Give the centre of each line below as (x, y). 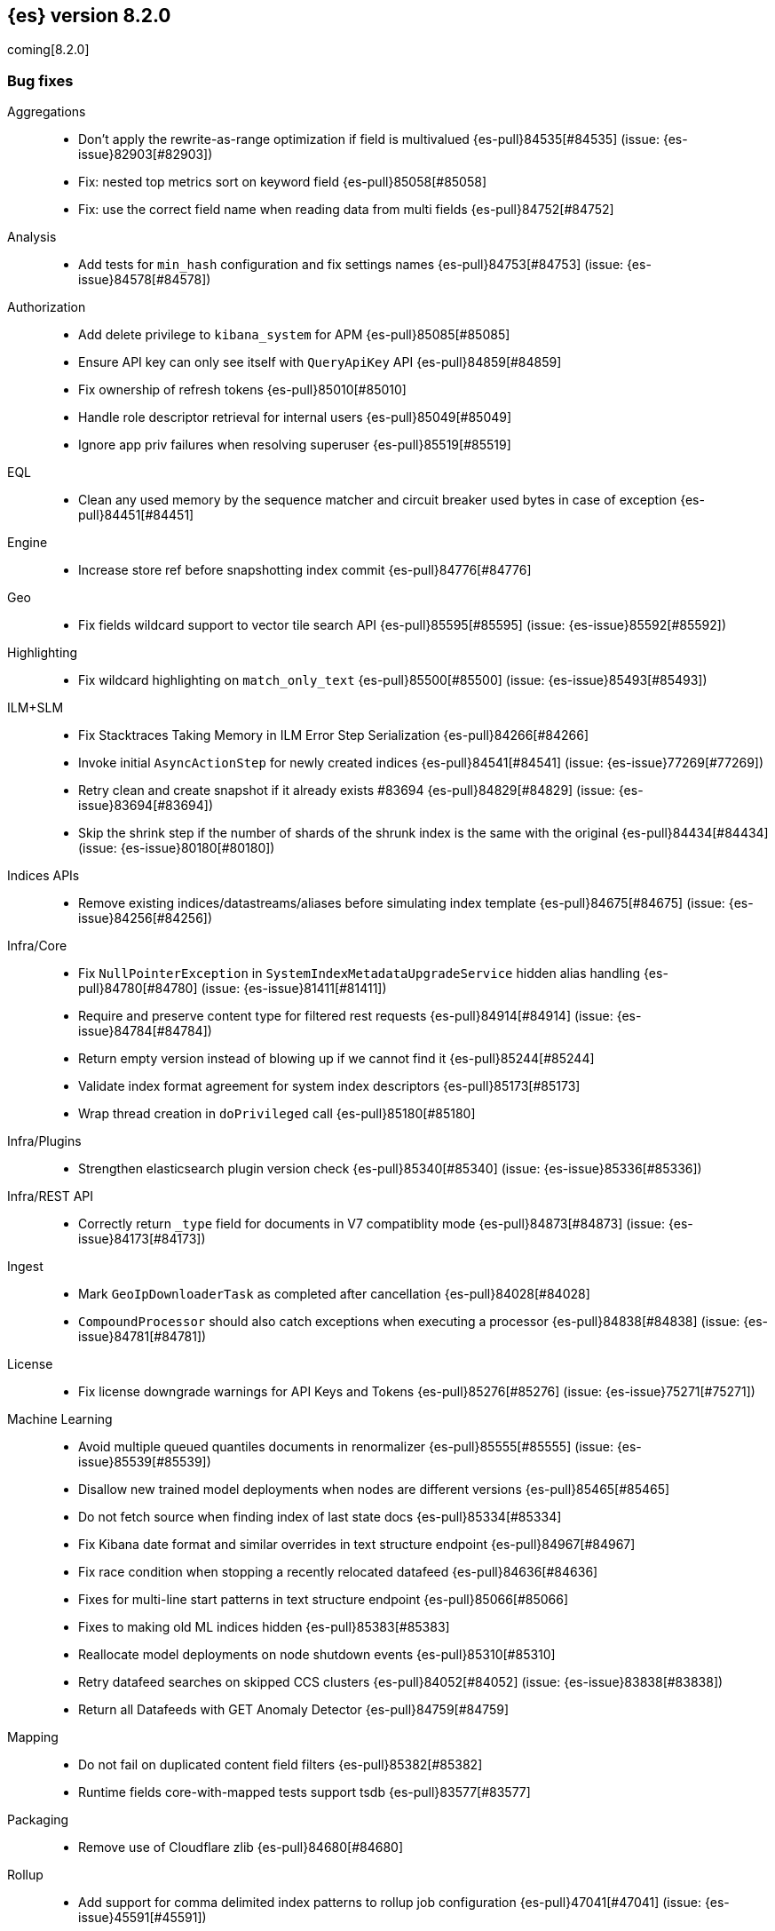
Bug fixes (40, 80)
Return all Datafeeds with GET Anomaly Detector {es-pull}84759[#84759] (294, 1710)
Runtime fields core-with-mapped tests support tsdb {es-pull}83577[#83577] (304, 1792)
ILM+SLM (36, 708)
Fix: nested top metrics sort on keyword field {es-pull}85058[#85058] (282, 182)
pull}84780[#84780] (138, 989)
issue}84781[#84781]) (142, 1337)
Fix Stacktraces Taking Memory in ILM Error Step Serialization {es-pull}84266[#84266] (334, 735)
